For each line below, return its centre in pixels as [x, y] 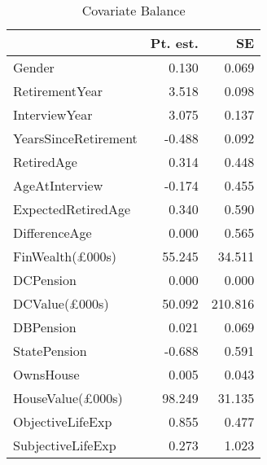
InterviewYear [53, 114]
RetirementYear [58, 91]
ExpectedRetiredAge [72, 209]
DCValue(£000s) [61, 303]
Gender [34, 67]
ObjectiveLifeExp [63, 421]
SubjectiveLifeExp [65, 445]
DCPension [45, 280]
